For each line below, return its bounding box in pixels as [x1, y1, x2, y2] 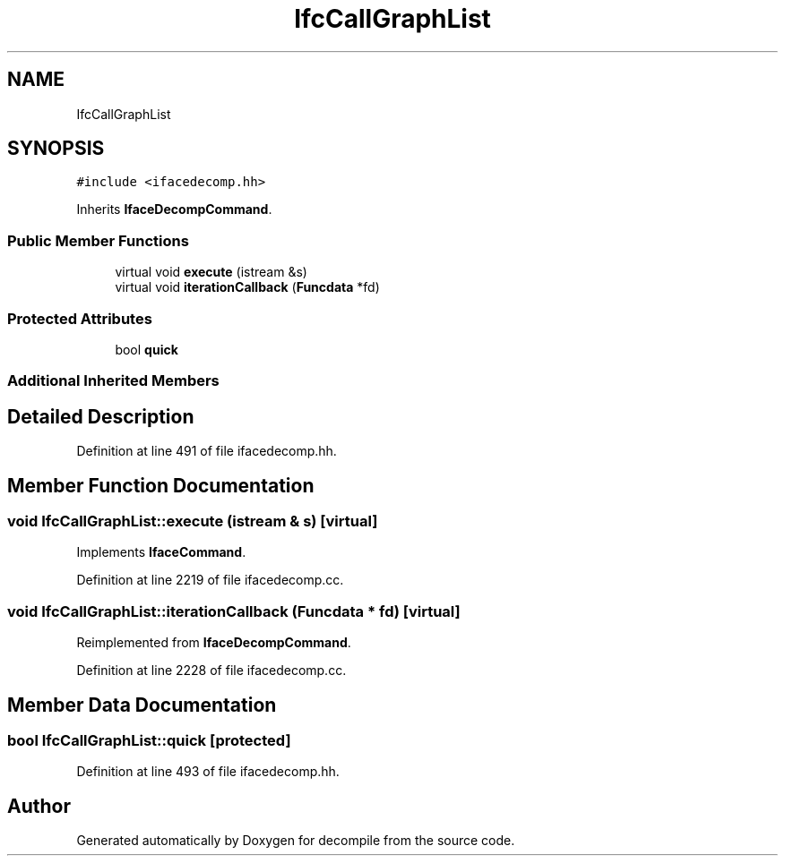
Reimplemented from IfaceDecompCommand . [76, 635, 351, 651]
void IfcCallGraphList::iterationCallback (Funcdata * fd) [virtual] [7, 602, 461, 620]
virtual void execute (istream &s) [115, 264, 307, 280]
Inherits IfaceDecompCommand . [76, 201, 272, 218]
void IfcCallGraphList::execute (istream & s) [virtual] [7, 512, 378, 530]
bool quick [115, 341, 178, 357]
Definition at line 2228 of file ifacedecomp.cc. [76, 662, 347, 679]
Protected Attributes [7, 309, 152, 328]
